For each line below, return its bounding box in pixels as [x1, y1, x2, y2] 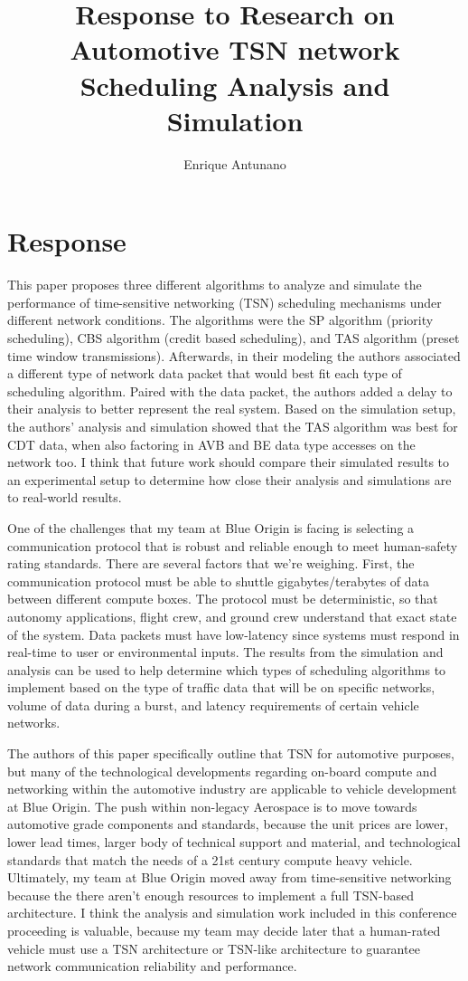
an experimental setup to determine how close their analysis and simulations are [7, 470, 452, 489]
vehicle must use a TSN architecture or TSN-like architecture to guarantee [7, 938, 420, 957]
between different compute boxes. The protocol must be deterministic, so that [7, 589, 438, 608]
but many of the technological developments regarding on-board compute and [7, 761, 437, 780]
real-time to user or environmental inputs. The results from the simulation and [7, 643, 444, 662]
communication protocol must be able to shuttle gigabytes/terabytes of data [7, 571, 430, 590]
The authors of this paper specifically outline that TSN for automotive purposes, [7, 744, 454, 763]
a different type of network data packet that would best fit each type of [7, 364, 402, 383]
